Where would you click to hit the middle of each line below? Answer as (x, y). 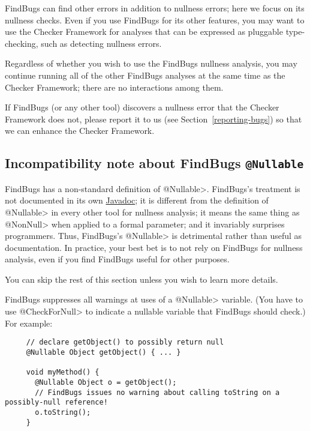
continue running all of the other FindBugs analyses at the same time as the (145, 75)
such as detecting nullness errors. (101, 43)
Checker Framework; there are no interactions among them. (114, 87)
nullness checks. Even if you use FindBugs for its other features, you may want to (155, 20)
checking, (22, 43)
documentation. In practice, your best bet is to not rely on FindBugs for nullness (154, 247)
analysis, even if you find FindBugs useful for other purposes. (117, 259)
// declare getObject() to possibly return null (125, 342)
